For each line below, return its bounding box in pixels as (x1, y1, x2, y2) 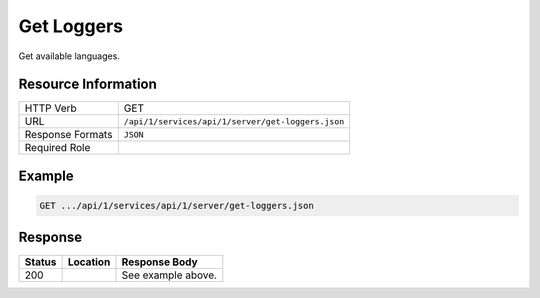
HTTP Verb (24, 101, 77, 115)
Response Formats (24, 128, 113, 142)
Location (67, 255, 111, 269)
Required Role (24, 141, 91, 155)
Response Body (121, 255, 199, 269)
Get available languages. (18, 50, 120, 62)
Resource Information (18, 76, 157, 93)
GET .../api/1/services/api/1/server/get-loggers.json (39, 200, 314, 212)
